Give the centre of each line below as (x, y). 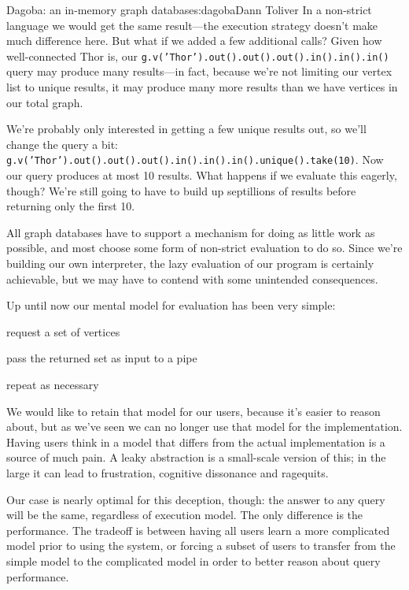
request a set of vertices (63, 331)
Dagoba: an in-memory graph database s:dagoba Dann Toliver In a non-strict (189, 9)
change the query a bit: (62, 144)
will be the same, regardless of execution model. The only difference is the (185, 515)
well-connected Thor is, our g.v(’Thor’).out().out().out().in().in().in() (198, 56)
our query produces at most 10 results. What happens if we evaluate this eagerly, (202, 175)
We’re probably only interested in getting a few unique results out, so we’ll (186, 129)
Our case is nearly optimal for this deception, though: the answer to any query (196, 499)
